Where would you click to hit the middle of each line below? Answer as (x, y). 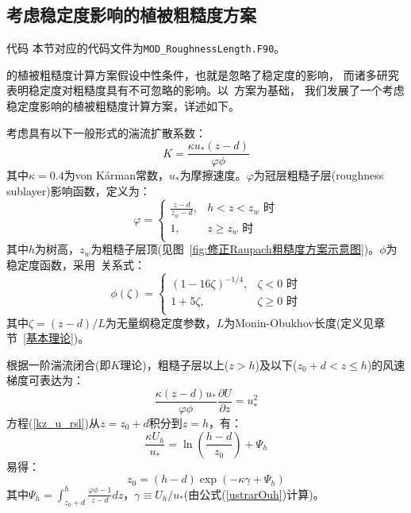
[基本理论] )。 (56, 338)
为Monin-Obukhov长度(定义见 (299, 322)
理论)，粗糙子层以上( (175, 364)
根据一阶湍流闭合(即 (59, 364)
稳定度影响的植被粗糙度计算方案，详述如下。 (123, 106)
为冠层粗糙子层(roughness (319, 175)
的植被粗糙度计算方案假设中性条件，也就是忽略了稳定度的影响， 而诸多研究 (203, 74)
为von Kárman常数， (116, 175)
